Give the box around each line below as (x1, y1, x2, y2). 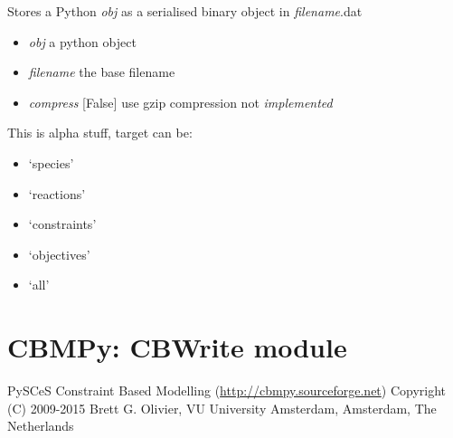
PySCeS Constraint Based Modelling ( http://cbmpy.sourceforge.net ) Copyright (7, 381, 447, 400)
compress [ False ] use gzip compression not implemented (28, 92, 333, 111)
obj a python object (28, 32, 137, 51)
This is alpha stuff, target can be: (7, 123, 193, 142)
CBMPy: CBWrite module (7, 328, 347, 366)
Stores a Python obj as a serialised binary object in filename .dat (7, 2, 363, 20)
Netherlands (7, 416, 74, 435)
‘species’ (28, 153, 74, 172)
